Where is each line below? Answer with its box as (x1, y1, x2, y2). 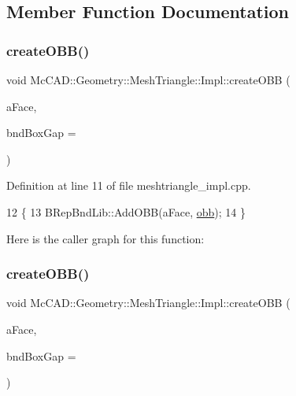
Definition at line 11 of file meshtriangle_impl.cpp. (6, 177, 251, 194)
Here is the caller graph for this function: (6, 230, 205, 246)
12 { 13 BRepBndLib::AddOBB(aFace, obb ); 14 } (6, 203, 246, 220)
